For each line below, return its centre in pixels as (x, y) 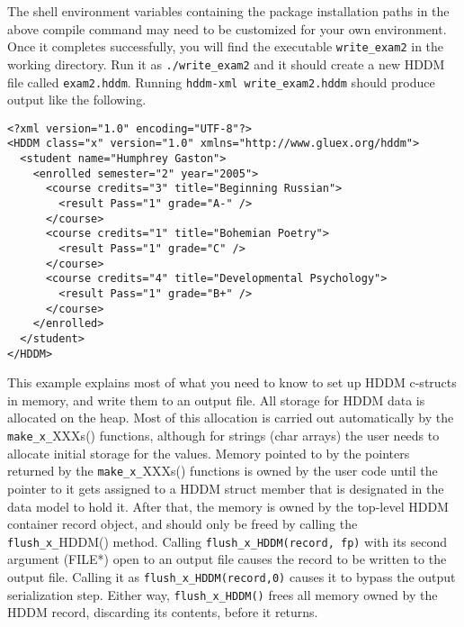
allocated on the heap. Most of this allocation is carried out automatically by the (231, 418)
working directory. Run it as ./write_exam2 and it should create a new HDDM (226, 64)
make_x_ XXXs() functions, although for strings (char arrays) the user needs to (223, 436)
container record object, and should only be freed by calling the (183, 524)
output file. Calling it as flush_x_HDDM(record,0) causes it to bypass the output (232, 576)
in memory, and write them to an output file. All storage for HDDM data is (216, 400)
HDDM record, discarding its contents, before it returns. (163, 612)
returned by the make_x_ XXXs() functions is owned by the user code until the (223, 471)
